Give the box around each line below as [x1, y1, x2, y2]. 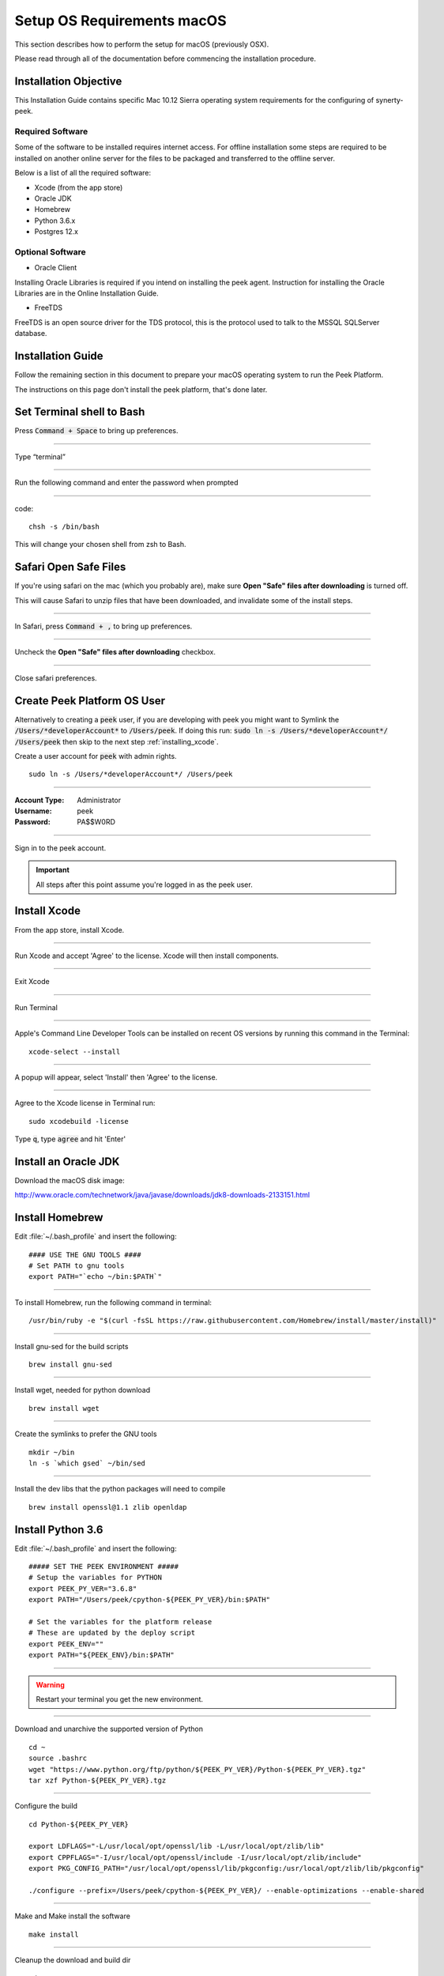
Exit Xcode [14, 977, 51, 986]
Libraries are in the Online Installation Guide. [14, 288, 160, 298]
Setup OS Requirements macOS [14, 12, 227, 29]
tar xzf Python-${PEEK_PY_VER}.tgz [28, 1775, 167, 1785]
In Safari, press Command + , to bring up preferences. [14, 621, 193, 632]
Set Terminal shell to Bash [14, 405, 145, 419]
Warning [36, 1680, 65, 1689]
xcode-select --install [28, 1047, 121, 1056]
